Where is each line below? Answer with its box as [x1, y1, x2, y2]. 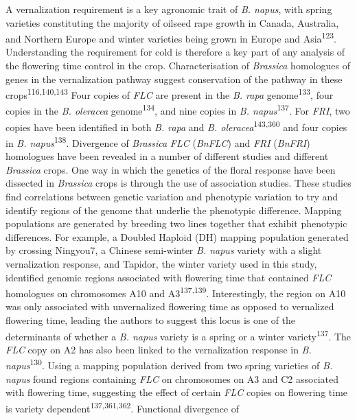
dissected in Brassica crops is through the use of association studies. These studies [5, 176, 352, 190]
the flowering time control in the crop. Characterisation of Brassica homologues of [5, 58, 350, 73]
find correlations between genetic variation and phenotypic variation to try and [5, 189, 338, 203]
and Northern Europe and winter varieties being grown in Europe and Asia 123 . [5, 30, 336, 45]
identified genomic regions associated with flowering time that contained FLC [5, 270, 332, 284]
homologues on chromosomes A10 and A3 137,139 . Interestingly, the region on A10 [5, 284, 346, 300]
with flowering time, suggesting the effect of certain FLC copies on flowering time [5, 385, 348, 399]
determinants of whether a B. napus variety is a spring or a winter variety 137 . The [5, 327, 352, 343]
